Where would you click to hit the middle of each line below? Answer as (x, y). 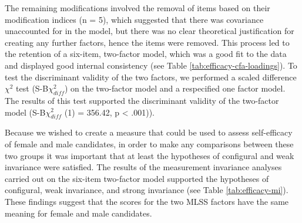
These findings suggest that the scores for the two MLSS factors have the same (147, 201)
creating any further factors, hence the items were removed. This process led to (147, 42)
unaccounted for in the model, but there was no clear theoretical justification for (150, 31)
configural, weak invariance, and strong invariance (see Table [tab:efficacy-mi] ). (147, 190)
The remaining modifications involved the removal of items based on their (137, 8)
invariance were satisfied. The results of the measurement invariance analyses (143, 167)
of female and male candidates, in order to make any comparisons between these (149, 143)
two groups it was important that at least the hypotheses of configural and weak (150, 155)
